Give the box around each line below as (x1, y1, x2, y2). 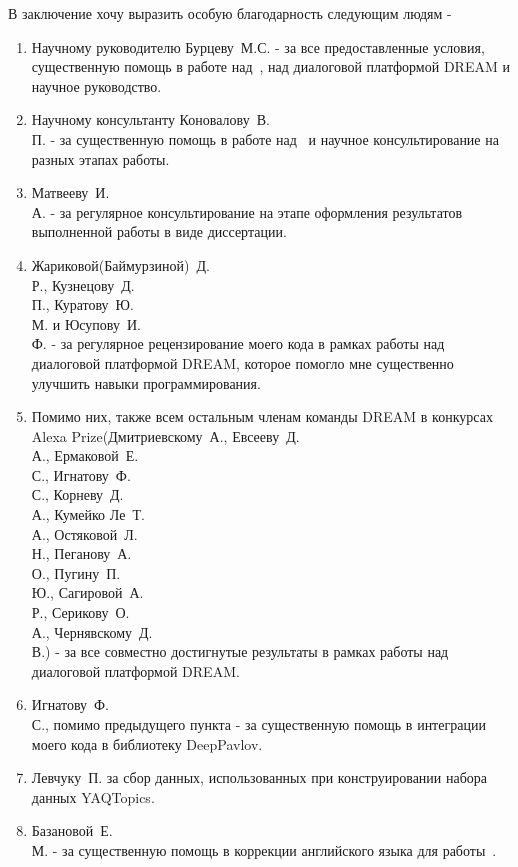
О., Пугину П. (31, 562, 121, 583)
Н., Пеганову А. (31, 543, 132, 564)
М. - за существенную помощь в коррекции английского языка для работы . (31, 839, 497, 860)
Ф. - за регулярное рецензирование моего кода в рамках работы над (31, 333, 445, 354)
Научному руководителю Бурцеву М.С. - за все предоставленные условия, (31, 36, 485, 57)
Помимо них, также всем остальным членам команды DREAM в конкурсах (31, 406, 493, 427)
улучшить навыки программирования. (31, 372, 261, 393)
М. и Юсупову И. (31, 313, 141, 334)
